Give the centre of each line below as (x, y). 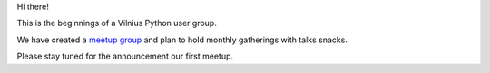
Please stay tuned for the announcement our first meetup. (125, 56)
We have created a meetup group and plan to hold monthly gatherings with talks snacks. (182, 40)
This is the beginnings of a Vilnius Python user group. (117, 23)
